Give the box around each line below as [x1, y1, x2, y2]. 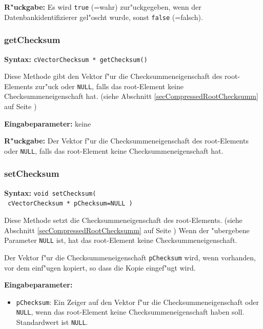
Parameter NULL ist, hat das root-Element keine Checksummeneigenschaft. [4, 235, 237, 245]
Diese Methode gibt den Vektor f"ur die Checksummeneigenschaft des [4, 71, 222, 81]
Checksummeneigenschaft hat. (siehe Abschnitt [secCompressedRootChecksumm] [4, 91, 258, 101]
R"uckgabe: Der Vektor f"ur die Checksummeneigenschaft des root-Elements [4, 135, 249, 146]
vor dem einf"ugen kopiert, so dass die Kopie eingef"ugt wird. [4, 262, 196, 273]
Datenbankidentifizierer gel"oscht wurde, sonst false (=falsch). [4, 11, 203, 22]
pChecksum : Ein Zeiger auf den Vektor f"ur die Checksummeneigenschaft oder [16, 296, 259, 307]
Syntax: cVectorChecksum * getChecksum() [4, 53, 148, 64]
